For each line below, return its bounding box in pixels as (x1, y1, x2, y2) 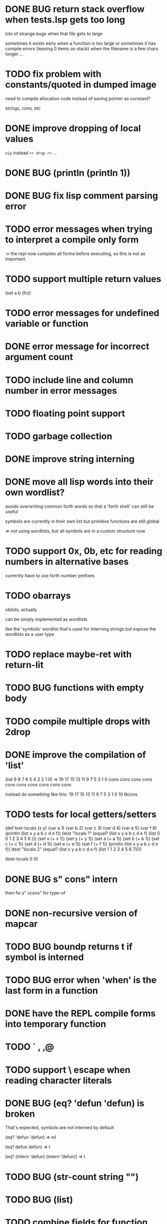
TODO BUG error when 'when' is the (5, 974, 157, 985)
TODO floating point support (5, 408, 126, 419)
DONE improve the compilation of (5, 749, 146, 760)
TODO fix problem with (5, 68, 102, 80)
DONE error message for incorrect (5, 341, 150, 352)
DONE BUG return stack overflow (5, 3, 145, 15)
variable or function (5, 318, 89, 329)
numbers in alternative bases (5, 556, 129, 568)
